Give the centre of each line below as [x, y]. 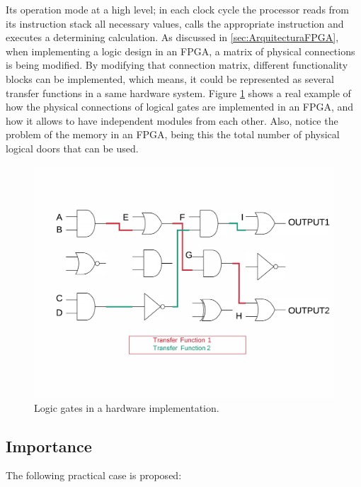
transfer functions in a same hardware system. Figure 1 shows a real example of [178, 93]
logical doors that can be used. [72, 148]
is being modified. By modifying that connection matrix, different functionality [177, 65]
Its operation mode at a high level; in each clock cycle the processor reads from [178, 9]
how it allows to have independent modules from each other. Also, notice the [172, 120]
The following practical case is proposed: [94, 475]
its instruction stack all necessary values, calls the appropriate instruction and [175, 23]
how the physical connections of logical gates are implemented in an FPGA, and [180, 107]
